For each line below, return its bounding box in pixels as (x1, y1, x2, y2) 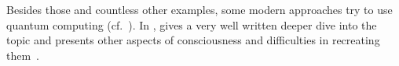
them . (6, 47, 40, 63)
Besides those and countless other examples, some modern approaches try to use (6, 2, 393, 17)
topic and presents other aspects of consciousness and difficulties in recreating (6, 32, 380, 48)
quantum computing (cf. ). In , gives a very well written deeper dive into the (6, 16, 377, 33)
